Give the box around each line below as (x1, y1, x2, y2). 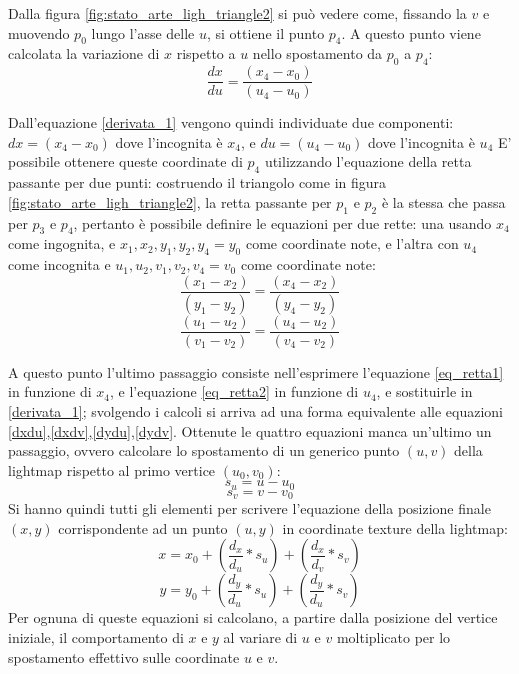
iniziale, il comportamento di (8, 627, 184, 648)
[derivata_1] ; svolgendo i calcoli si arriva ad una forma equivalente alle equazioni (8, 400, 503, 421)
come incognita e (8, 254, 111, 275)
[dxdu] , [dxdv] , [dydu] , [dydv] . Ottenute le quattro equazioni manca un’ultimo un (8, 420, 492, 441)
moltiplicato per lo (336, 627, 451, 648)
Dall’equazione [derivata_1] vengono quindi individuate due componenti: (8, 112, 454, 133)
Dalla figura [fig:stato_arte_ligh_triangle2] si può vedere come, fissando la (8, 3, 467, 23)
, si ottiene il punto (207, 22, 325, 43)
